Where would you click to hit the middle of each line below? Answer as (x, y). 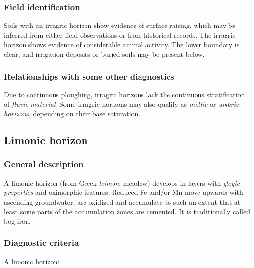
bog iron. (17, 221)
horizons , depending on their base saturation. (72, 113)
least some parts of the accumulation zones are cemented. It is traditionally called (127, 211)
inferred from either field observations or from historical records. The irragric (120, 35)
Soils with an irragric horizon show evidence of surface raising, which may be (120, 25)
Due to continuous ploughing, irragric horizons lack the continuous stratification (125, 94)
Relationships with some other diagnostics (89, 76)
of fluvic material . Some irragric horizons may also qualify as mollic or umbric (122, 104)
